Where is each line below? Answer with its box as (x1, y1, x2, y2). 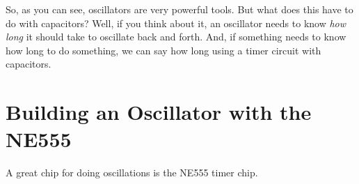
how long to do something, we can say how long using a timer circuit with (6, 43, 321, 57)
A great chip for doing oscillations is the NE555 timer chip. (6, 165, 258, 180)
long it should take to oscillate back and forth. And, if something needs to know (6, 29, 346, 44)
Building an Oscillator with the (6, 98, 312, 126)
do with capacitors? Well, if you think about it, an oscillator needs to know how (6, 15, 346, 30)
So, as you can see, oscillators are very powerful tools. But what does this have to (6, 2, 353, 16)
